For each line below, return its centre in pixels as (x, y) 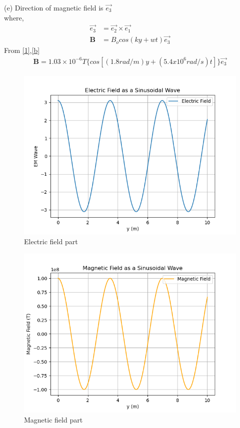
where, (14, 17)
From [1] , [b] (22, 50)
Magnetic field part (53, 419)
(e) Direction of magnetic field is (54, 7)
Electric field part (51, 241)
